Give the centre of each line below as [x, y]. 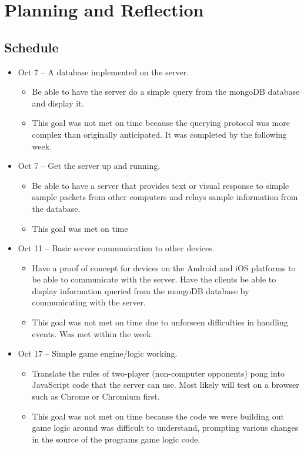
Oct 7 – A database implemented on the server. [103, 71]
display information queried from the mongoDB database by [141, 290]
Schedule [31, 47]
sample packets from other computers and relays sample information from [165, 197]
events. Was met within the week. [93, 333]
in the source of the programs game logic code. [116, 439]
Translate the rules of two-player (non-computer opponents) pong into [158, 373]
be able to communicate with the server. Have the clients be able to [154, 279]
